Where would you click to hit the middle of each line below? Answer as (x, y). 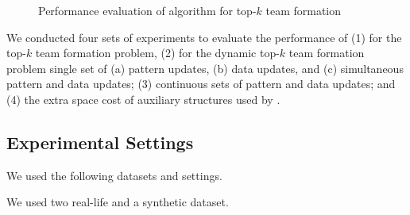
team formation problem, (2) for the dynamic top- (157, 53)
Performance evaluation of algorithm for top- (147, 10)
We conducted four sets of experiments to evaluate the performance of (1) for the (204, 37)
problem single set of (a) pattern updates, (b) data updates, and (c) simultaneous (205, 68)
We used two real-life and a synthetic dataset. (118, 202)
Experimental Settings (100, 142)
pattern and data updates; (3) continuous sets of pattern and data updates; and (201, 84)
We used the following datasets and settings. (114, 175)
